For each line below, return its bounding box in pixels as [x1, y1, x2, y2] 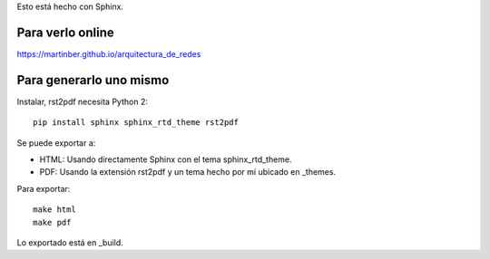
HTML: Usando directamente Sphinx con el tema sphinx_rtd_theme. [39, 154, 292, 165]
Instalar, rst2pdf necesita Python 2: [16, 96, 149, 107]
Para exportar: [16, 183, 71, 194]
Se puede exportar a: [16, 137, 96, 149]
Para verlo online [16, 24, 115, 40]
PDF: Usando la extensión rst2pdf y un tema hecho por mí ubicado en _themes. [39, 167, 336, 177]
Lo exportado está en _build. [16, 236, 124, 248]
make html [33, 205, 76, 215]
